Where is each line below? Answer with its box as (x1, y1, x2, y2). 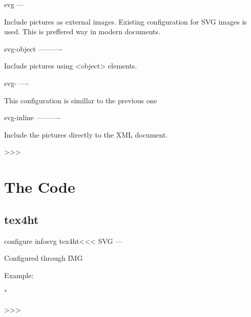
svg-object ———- (4, 43, 62, 54)
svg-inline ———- (4, 112, 60, 123)
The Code (4, 176, 75, 197)
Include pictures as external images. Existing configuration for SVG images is (4, 16, 247, 27)
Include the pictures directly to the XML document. (4, 129, 168, 140)
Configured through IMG (4, 253, 83, 263)
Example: (4, 269, 34, 280)
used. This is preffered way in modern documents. (4, 26, 160, 37)
